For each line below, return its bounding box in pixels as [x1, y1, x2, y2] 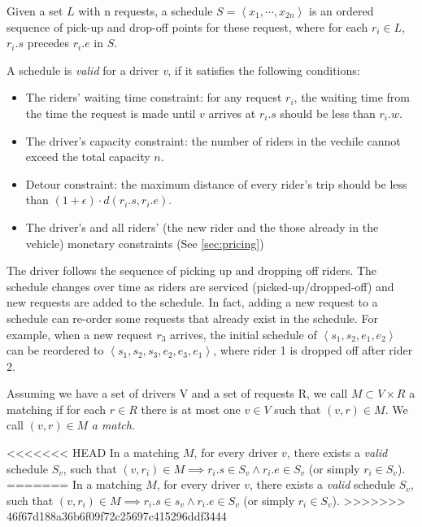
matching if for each [7, 400, 107, 417]
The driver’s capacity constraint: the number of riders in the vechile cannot [25, 132, 401, 149]
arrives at [208, 104, 256, 121]
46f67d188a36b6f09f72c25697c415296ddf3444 [7, 507, 227, 525]
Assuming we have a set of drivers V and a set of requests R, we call [7, 385, 348, 402]
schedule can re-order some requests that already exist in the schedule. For [7, 309, 379, 326]
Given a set [7, 2, 63, 19]
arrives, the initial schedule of [170, 325, 317, 342]
